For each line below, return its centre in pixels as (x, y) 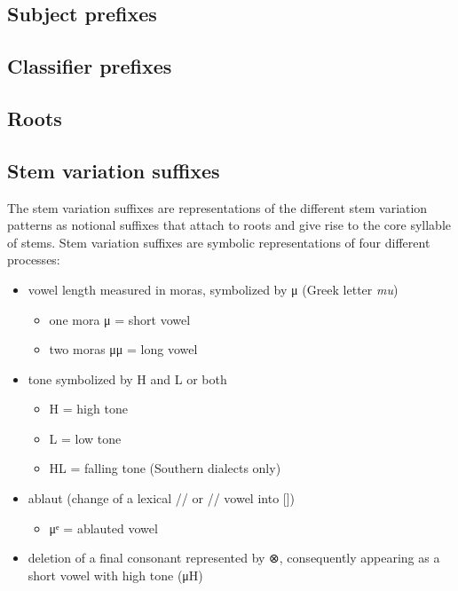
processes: (34, 260)
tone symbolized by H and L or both (127, 378)
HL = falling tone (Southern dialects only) (165, 468)
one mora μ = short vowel (120, 319)
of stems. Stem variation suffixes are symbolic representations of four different (219, 242)
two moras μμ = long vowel (123, 349)
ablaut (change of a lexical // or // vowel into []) (162, 498)
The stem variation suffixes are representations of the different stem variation (217, 207)
